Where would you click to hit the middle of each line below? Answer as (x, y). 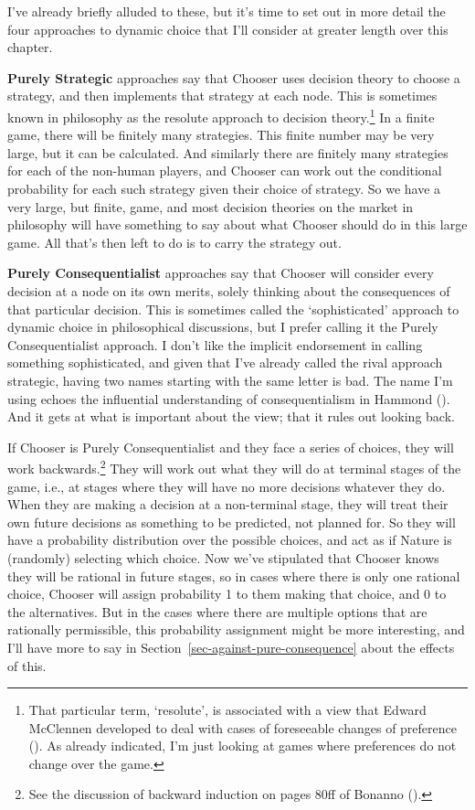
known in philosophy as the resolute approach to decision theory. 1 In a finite (221, 115)
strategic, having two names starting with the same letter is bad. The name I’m (230, 380)
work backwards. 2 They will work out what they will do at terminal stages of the (234, 467)
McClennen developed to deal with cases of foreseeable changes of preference (243, 727)
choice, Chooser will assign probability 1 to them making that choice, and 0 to (227, 594)
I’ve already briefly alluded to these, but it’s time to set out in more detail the (227, 11)
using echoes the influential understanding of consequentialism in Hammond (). (229, 398)
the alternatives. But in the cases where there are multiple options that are (217, 611)
